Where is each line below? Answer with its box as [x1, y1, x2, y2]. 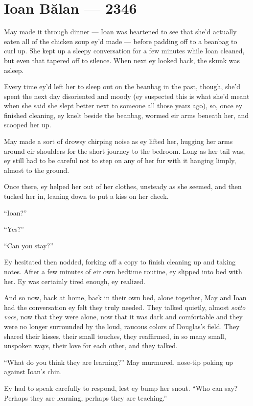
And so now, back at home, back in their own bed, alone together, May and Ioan [4, 292, 247, 303]
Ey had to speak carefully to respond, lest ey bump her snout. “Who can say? [4, 382, 238, 393]
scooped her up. [4, 119, 51, 130]
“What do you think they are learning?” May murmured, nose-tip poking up [4, 357, 233, 367]
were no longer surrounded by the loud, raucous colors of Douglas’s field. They [4, 321, 240, 331]
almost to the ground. [4, 165, 69, 175]
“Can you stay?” [4, 240, 53, 250]
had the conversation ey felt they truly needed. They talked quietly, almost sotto [4, 302, 246, 312]
